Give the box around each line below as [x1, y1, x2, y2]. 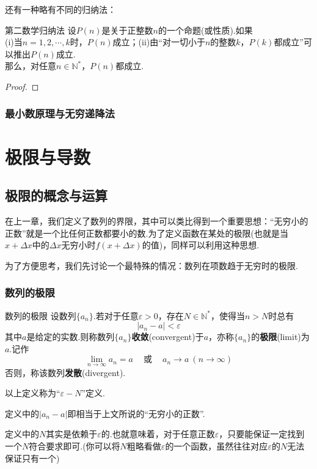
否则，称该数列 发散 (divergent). [5, 366, 126, 379]
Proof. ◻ [5, 79, 39, 92]
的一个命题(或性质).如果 [158, 23, 253, 36]
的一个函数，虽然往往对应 [165, 439, 268, 452]
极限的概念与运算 [5, 186, 107, 205]
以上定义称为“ [5, 386, 60, 399]
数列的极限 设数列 [5, 309, 76, 322]
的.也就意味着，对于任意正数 [101, 427, 215, 440]
